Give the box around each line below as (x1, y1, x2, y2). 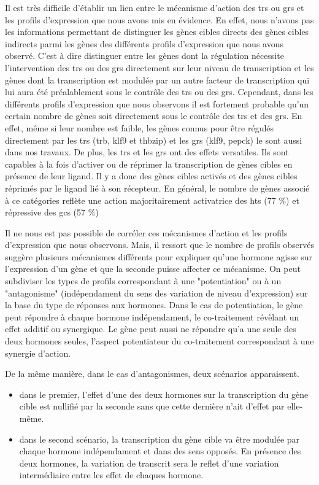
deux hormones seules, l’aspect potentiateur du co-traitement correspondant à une (5, 335, 314, 347)
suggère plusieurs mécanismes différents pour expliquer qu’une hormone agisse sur (5, 250, 313, 263)
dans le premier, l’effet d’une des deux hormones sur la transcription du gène (19, 387, 309, 400)
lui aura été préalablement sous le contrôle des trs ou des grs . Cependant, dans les (5, 85, 313, 98)
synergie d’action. (5, 346, 71, 359)
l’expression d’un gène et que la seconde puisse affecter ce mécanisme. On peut (5, 262, 301, 275)
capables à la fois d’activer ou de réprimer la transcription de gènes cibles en (5, 157, 293, 170)
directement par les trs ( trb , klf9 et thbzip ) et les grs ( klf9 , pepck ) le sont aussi (5, 133, 302, 146)
